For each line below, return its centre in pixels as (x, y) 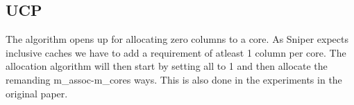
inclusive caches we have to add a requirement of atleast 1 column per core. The (176, 52)
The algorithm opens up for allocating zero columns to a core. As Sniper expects (177, 39)
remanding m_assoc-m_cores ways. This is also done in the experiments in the (174, 79)
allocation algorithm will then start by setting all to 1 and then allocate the (167, 66)
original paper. (37, 93)
